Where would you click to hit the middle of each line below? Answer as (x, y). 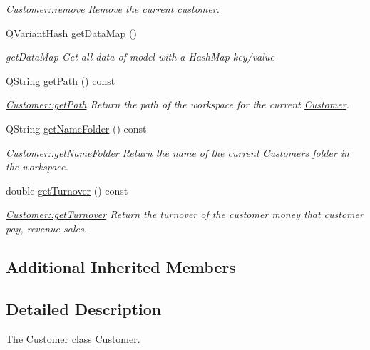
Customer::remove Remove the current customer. (113, 9)
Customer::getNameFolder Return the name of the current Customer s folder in (178, 152)
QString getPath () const (61, 80)
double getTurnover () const (67, 190)
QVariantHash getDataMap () (71, 32)
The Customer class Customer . (73, 338)
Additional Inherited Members (121, 266)
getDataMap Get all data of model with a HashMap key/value (140, 57)
